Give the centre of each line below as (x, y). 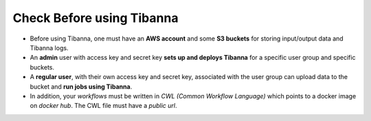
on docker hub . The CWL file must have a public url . (103, 106)
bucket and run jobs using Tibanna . (81, 87)
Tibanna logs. (49, 47)
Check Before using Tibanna (95, 18)
